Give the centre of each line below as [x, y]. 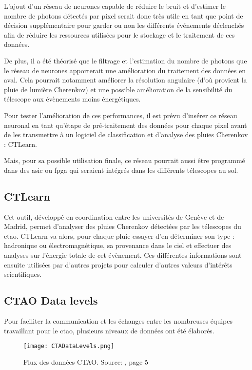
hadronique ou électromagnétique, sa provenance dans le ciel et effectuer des [118, 245]
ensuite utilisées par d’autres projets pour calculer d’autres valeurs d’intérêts [118, 264]
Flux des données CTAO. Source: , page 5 [86, 361]
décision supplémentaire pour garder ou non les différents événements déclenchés [124, 25]
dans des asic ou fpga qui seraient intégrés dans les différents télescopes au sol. [121, 170]
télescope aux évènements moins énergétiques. [72, 99]
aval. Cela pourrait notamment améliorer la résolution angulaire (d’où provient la [126, 80]
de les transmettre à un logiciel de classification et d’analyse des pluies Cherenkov [126, 134]
